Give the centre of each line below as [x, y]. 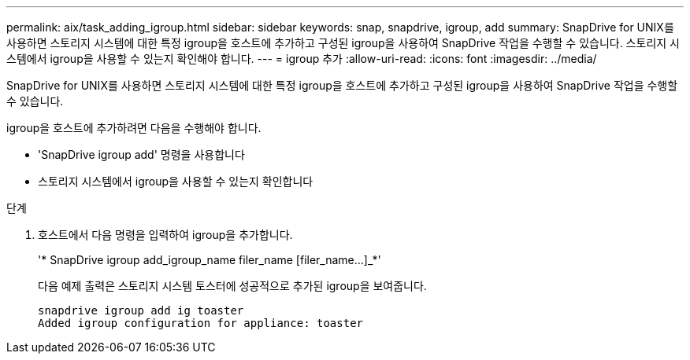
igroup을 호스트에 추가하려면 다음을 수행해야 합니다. [134, 128]
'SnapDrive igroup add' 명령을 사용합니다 [141, 154]
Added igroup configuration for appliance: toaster [201, 323]
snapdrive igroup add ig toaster [141, 310]
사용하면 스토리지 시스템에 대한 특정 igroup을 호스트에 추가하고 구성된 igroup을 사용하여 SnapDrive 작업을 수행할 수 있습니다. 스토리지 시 [343, 43]
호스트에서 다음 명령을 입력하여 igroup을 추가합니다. [165, 235]
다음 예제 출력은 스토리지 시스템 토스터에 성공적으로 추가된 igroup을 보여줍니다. [232, 286]
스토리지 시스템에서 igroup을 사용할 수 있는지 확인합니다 [176, 181]
